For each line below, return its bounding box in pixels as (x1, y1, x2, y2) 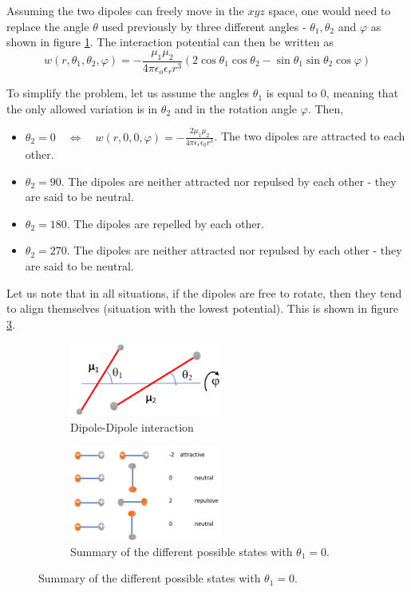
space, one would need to (268, 2, 391, 18)
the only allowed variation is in (6, 100, 158, 116)
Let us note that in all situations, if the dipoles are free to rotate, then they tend (6, 284, 402, 301)
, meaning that (326, 85, 399, 101)
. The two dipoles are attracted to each (214, 128, 405, 144)
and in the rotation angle (174, 100, 298, 116)
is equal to (266, 85, 318, 101)
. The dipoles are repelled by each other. (66, 215, 264, 231)
